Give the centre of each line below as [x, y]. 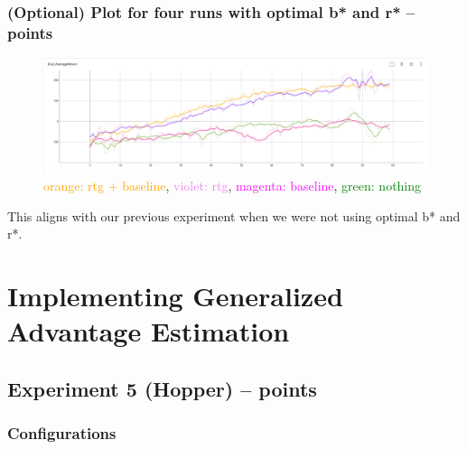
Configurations [62, 433]
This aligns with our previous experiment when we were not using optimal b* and [234, 215]
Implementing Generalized [175, 296]
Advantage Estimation [149, 331]
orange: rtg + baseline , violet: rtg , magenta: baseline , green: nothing [233, 186]
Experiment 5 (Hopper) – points [162, 388]
